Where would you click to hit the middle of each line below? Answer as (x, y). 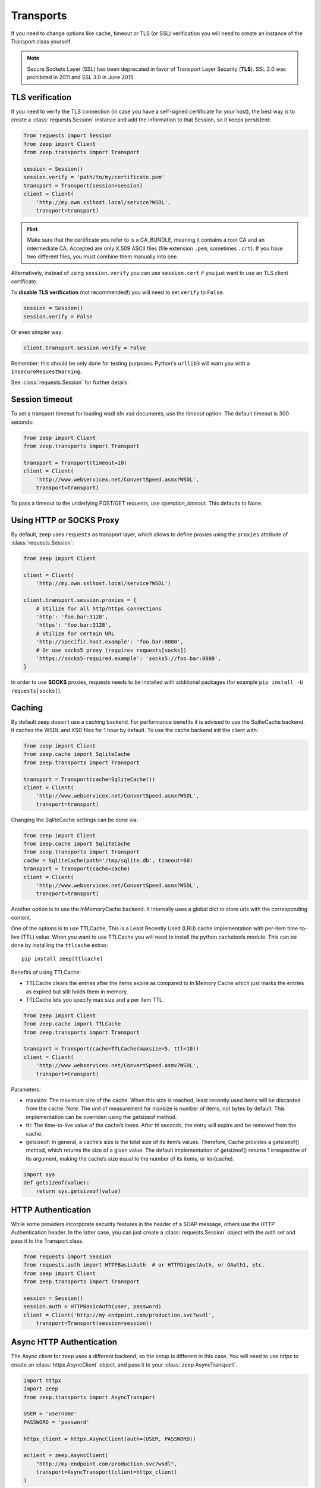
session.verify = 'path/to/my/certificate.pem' (94, 177)
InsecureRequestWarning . (46, 371)
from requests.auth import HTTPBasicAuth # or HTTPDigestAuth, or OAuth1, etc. (144, 1265)
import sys (39, 1174)
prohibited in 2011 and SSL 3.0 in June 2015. (81, 77)
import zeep (41, 1389)
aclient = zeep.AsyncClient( (66, 1456)
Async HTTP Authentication (64, 1342)
